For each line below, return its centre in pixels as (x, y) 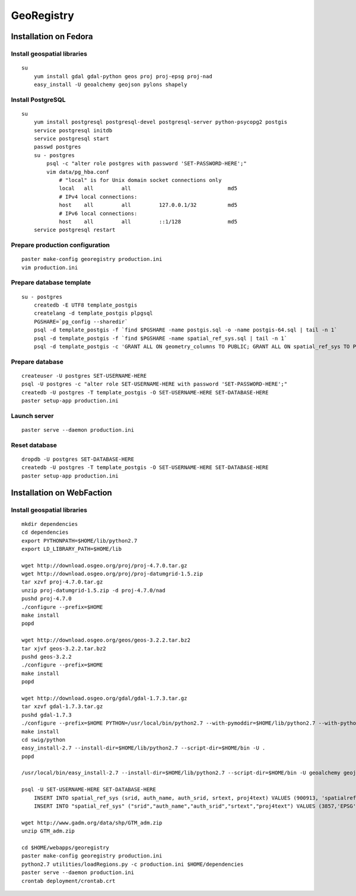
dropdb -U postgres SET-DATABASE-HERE (78, 459)
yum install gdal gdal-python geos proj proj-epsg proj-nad (123, 76)
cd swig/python (44, 739)
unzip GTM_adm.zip (48, 831)
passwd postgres (57, 147)
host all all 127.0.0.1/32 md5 (148, 205)
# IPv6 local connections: (98, 213)
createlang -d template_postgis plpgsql (93, 313)
